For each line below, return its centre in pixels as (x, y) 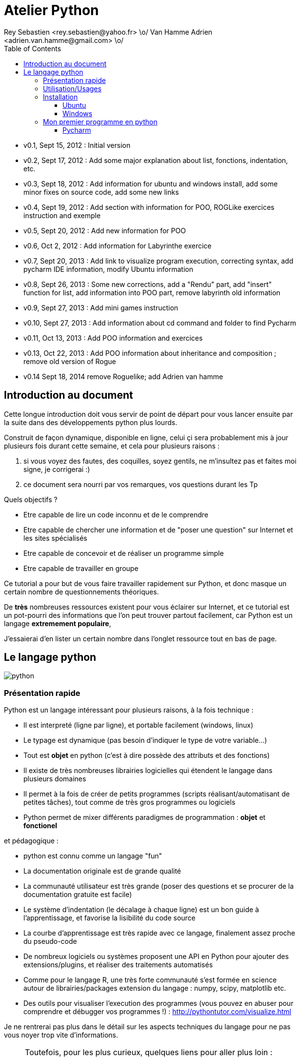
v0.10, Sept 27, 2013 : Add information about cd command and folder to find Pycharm (160, 323)
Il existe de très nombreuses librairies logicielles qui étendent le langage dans (148, 771)
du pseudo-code (50, 941)
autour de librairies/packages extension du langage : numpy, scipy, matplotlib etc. (155, 988)
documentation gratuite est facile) (78, 895)
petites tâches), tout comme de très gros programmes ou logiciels (130, 802)
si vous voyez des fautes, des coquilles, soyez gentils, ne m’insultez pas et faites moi (160, 461)
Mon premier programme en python (100, 122)
